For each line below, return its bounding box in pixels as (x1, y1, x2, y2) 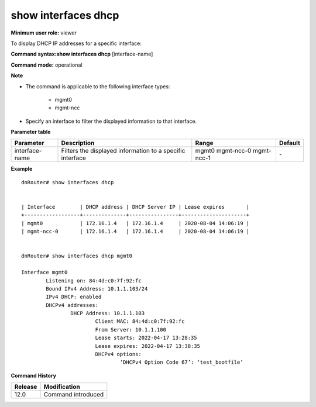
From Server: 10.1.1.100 (95, 326, 167, 333)
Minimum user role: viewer (11, 29, 77, 36)
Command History (11, 372, 57, 379)
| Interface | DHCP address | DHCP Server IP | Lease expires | (21, 203, 250, 211)
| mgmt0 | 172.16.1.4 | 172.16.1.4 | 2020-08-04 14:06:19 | (21, 220, 250, 226)
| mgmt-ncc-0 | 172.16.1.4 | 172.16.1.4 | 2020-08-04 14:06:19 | (21, 228, 250, 235)
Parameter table (11, 129, 51, 136)
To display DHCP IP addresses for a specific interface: (11, 40, 142, 47)
